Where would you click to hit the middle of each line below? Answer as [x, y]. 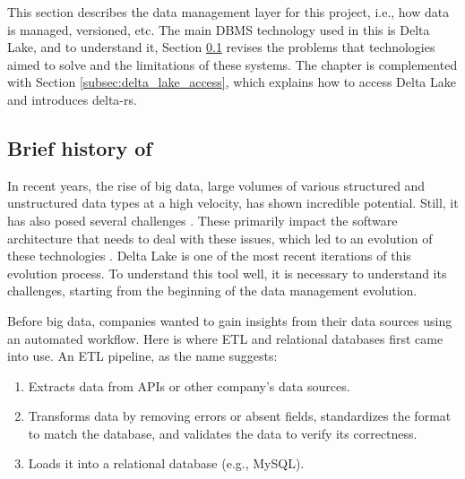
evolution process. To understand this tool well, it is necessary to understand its [227, 273]
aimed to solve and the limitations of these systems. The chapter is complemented [232, 64]
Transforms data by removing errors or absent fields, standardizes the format [240, 416]
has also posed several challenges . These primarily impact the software [202, 220]
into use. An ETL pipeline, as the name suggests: [142, 356]
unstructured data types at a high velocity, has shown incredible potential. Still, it [233, 203]
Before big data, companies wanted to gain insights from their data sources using [230, 320]
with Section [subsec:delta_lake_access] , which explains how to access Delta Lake [232, 82]
